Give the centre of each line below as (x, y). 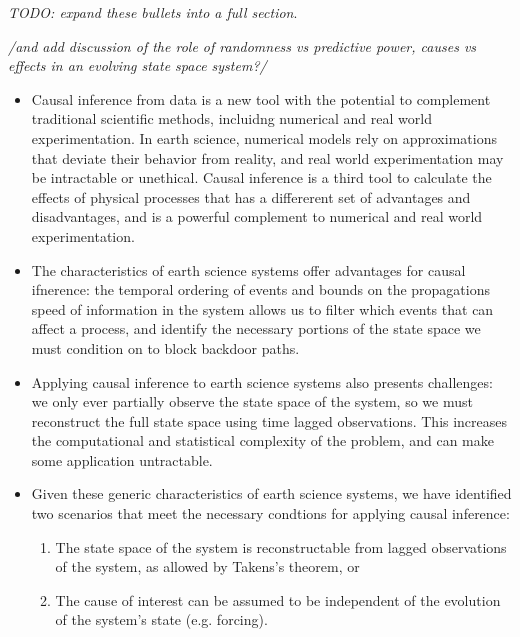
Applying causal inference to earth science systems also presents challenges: (262, 381)
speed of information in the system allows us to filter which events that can (262, 308)
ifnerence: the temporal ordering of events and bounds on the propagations (260, 289)
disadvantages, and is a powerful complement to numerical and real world (257, 216)
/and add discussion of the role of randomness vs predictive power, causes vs (242, 45)
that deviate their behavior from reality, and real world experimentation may (267, 157)
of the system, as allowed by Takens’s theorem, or (207, 566)
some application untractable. (122, 459)
